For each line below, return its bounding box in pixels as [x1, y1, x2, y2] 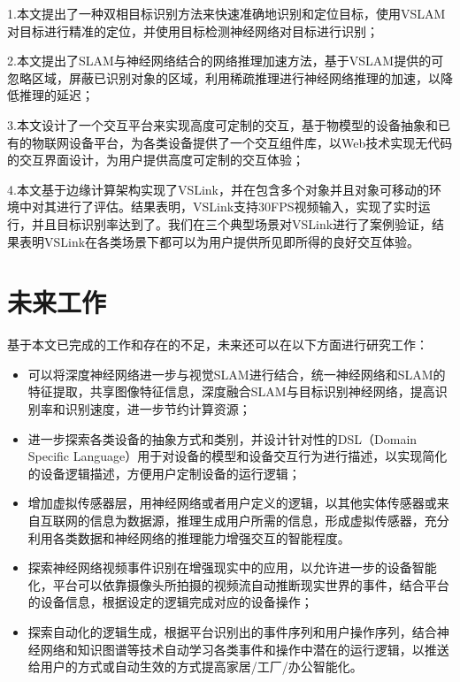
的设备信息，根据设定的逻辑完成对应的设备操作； [27, 593, 313, 611]
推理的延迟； [19, 86, 94, 104]
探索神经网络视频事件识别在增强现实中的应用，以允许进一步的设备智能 [27, 558, 437, 577]
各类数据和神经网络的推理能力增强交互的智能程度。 [52, 528, 350, 547]
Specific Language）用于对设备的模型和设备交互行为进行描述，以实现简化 [27, 447, 448, 465]
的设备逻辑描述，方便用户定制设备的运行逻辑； [27, 464, 301, 482]
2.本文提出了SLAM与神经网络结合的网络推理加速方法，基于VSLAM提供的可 [7, 51, 444, 70]
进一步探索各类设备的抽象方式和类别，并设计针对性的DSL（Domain [27, 429, 418, 448]
